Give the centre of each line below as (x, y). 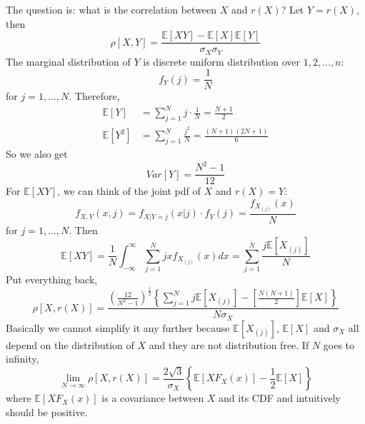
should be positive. (47, 412)
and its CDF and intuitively (280, 398)
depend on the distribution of (70, 344)
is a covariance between (153, 398)
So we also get (37, 153)
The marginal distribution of (68, 61)
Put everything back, (52, 279)
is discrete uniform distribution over (222, 61)
